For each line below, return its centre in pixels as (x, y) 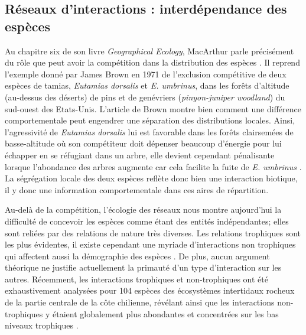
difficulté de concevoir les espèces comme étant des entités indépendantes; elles (147, 221)
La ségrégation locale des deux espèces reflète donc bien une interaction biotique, (151, 178)
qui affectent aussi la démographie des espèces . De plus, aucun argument (137, 256)
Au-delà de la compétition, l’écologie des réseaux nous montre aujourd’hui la (143, 209)
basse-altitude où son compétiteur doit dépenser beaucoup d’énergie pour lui (143, 143)
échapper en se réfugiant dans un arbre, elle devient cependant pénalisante (140, 155)
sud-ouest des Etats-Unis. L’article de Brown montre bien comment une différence (153, 108)
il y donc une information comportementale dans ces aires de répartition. (137, 189)
